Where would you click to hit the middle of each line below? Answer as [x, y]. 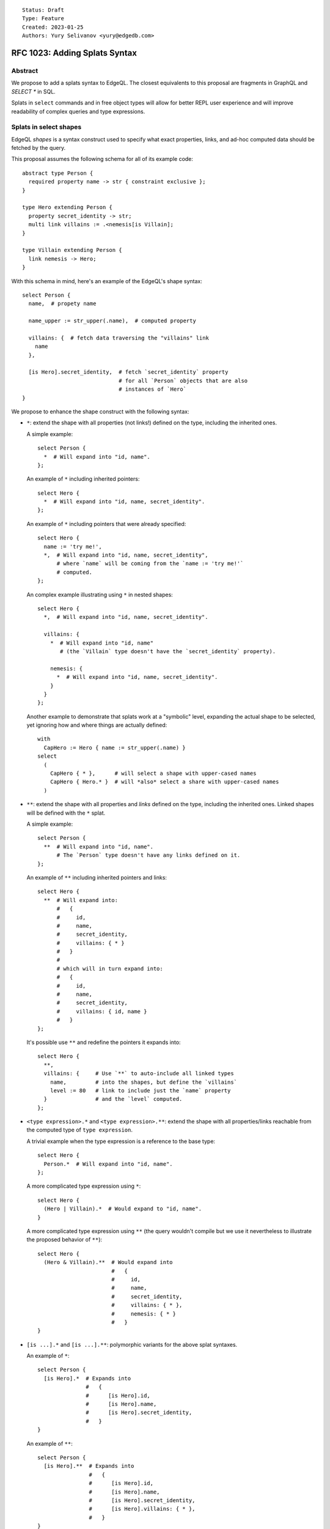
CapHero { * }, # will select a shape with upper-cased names [153, 773]
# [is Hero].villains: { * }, [142, 1509]
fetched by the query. [38, 148]
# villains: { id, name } [102, 1011]
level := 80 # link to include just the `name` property [140, 1090]
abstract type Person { [58, 173]
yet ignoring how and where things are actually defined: [97, 725]
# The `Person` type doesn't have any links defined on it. [148, 855]
